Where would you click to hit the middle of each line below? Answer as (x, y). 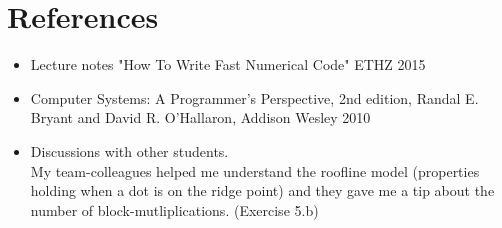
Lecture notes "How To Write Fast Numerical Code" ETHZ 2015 (228, 64)
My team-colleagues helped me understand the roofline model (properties (255, 170)
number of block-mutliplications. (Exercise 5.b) (174, 209)
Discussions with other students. (129, 150)
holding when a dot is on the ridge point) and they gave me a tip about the (262, 190)
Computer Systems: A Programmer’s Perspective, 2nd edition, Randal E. (254, 97)
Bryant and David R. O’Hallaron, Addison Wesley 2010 (200, 117)
